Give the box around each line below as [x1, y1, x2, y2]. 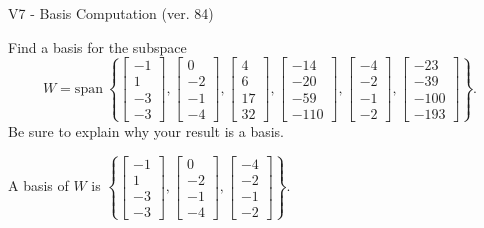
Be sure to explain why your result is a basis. [8, 120, 285, 141]
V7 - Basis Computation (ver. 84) [8, 3, 214, 23]
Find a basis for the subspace [8, 36, 187, 57]
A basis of [8, 175, 69, 196]
